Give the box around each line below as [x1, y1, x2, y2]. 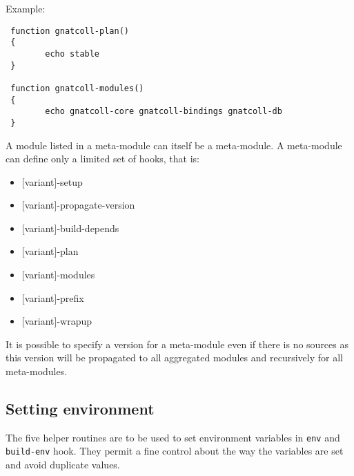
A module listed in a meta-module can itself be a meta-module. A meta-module [6, 137, 342, 152]
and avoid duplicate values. [6, 457, 120, 472]
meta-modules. [6, 364, 68, 379]
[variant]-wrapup [21, 314, 92, 328]
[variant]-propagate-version [21, 198, 135, 212]
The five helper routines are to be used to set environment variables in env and [6, 430, 340, 444]
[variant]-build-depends [21, 220, 119, 235]
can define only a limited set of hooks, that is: [6, 151, 200, 166]
